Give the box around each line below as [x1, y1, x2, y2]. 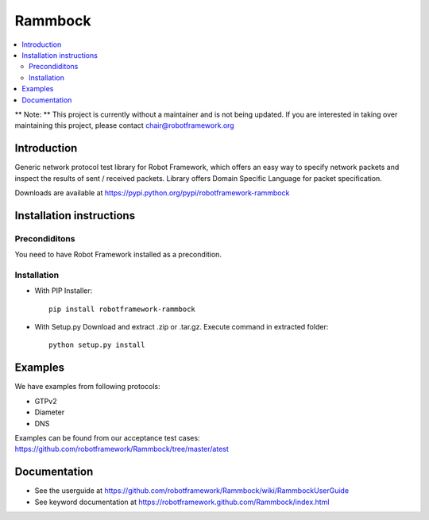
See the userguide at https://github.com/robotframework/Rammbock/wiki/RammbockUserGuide [34, 486, 350, 495]
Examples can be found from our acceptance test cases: [14, 433, 200, 442]
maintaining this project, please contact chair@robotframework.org [14, 121, 234, 130]
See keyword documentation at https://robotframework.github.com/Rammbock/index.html [34, 497, 330, 507]
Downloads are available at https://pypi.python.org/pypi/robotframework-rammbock [14, 187, 290, 198]
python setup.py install [48, 341, 145, 349]
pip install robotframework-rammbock [48, 304, 196, 314]
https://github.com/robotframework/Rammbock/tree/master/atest [14, 445, 230, 454]
